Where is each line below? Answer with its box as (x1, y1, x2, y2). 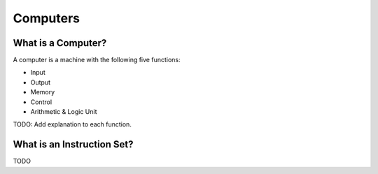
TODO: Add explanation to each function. (13, 120, 132, 129)
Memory (30, 88, 55, 96)
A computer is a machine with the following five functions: (13, 56, 181, 64)
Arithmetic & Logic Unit (30, 108, 97, 116)
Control (30, 98, 52, 106)
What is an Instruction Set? (13, 138, 134, 150)
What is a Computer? (13, 37, 107, 49)
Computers (13, 10, 80, 26)
